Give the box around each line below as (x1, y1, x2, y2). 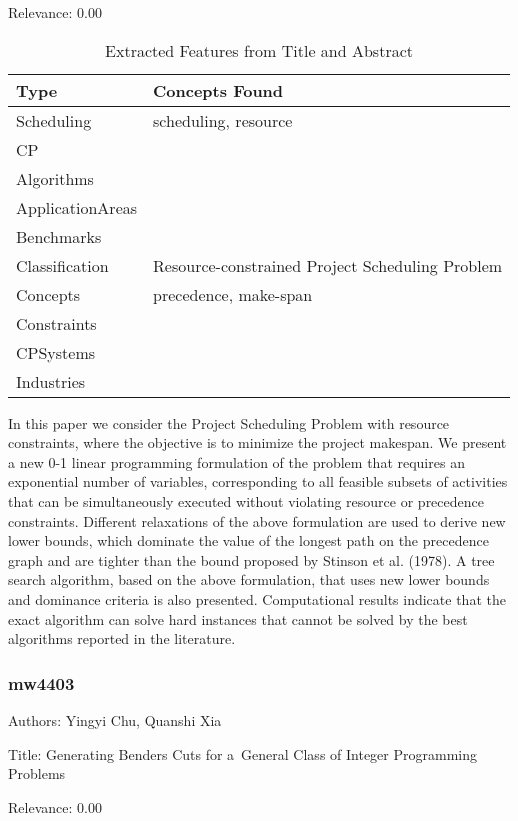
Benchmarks (16, 224, 102, 248)
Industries (16, 369, 86, 393)
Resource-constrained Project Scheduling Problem (153, 253, 503, 277)
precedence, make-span (153, 282, 313, 306)
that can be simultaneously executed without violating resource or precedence (8, 490, 484, 511)
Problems (8, 763, 66, 784)
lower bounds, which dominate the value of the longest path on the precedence (8, 530, 489, 551)
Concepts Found (153, 78, 284, 102)
